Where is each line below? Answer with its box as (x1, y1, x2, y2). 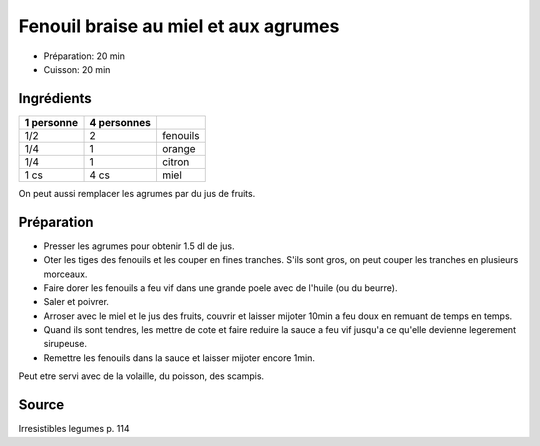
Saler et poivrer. (43, 296, 110, 308)
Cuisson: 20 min (43, 63, 111, 75)
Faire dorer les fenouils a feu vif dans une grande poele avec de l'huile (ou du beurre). (43, 281, 398, 294)
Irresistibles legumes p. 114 (18, 423, 130, 435)
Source (18, 396, 65, 414)
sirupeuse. (43, 338, 87, 350)
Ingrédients (18, 90, 92, 107)
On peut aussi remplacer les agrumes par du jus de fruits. (18, 187, 256, 199)
